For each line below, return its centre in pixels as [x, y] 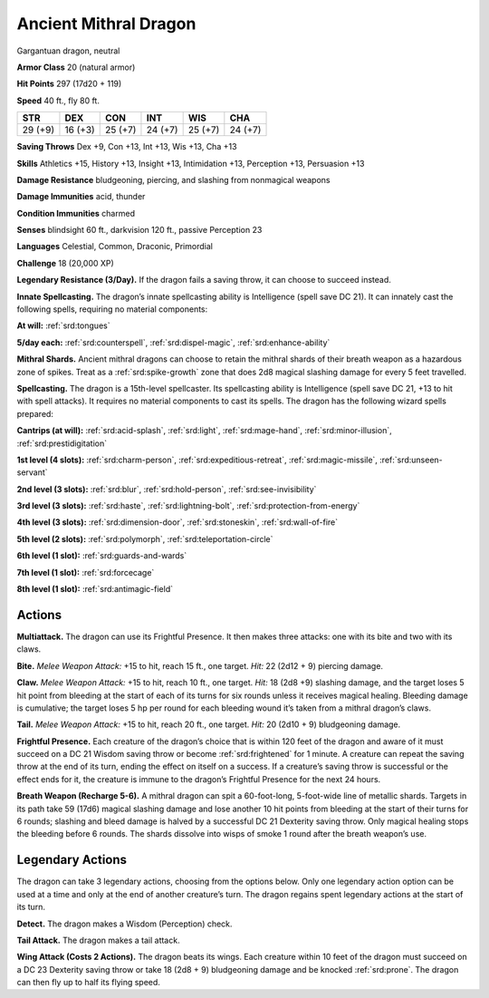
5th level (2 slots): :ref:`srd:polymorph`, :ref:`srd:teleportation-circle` [145, 538]
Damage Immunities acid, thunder [81, 197]
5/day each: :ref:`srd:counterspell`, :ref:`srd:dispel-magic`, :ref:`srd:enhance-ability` [173, 342]
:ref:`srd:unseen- [411, 460]
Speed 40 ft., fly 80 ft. [58, 101]
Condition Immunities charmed [76, 213]
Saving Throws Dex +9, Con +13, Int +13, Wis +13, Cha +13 [127, 147]
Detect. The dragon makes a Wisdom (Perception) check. [125, 924]
